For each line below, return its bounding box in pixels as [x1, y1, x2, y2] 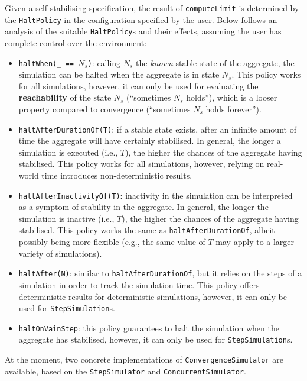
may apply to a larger [215, 235, 295, 248]
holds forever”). [205, 103, 262, 115]
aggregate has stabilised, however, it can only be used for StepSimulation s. [18, 333, 293, 346]
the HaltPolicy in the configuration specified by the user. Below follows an [5, 13, 277, 25]
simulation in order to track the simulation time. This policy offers [18, 278, 260, 290]
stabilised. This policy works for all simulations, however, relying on [18, 157, 264, 170]
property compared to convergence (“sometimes [18, 103, 191, 115]
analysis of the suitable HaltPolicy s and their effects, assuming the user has [5, 25, 282, 37]
